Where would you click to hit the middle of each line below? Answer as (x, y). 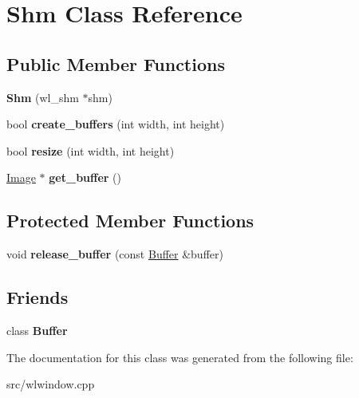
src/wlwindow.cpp (51, 384)
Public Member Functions (116, 63)
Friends (37, 297)
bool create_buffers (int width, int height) (116, 124)
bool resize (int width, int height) (91, 150)
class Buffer (37, 330)
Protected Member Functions (130, 221)
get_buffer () (85, 177)
